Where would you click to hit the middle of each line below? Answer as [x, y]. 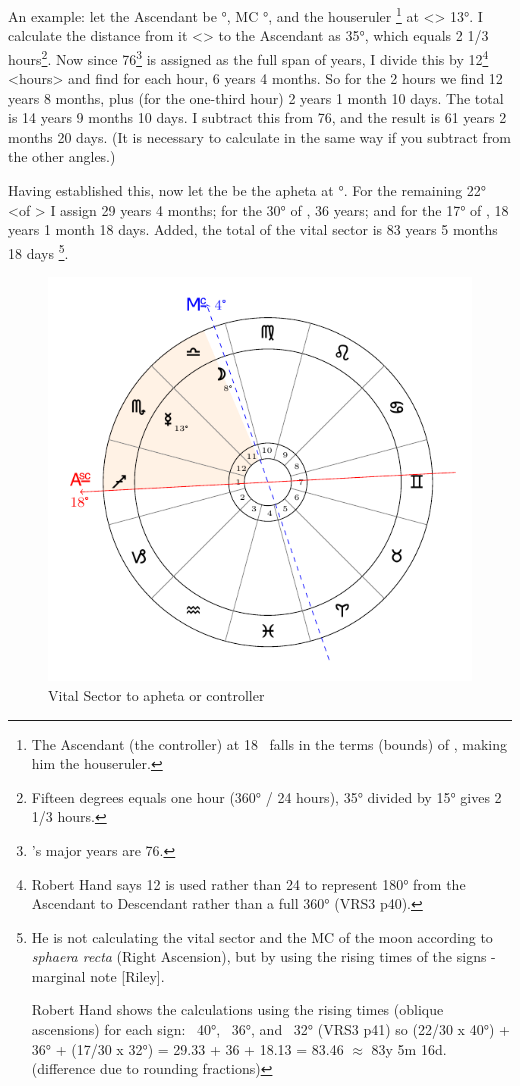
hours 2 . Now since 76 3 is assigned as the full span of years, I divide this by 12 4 [248, 57]
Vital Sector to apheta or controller [156, 694]
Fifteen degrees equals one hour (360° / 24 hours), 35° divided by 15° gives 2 [266, 796]
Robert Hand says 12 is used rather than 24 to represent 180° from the [248, 883]
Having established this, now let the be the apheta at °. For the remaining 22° [247, 190]
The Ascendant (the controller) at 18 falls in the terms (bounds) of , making [269, 743]
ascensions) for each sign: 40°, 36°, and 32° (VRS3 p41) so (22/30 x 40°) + [270, 1029]
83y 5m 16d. [409, 1048]
